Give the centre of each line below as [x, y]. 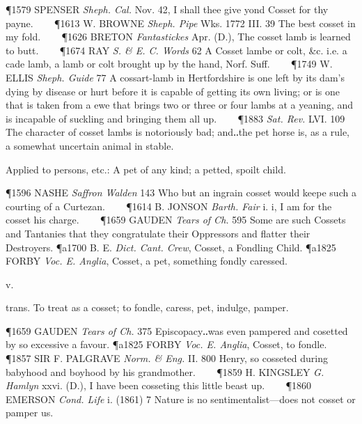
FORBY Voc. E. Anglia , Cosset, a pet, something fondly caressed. [147, 261]
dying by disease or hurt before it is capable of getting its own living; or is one [173, 91]
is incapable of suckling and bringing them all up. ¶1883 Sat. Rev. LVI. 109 [175, 118]
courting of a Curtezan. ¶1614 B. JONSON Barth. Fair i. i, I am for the [169, 206]
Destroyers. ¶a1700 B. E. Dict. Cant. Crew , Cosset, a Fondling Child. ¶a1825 [171, 247]
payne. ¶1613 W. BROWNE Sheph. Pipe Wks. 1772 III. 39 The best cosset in [181, 23]
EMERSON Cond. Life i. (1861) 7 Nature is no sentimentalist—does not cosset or [181, 399]
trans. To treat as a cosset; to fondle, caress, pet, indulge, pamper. [147, 307]
